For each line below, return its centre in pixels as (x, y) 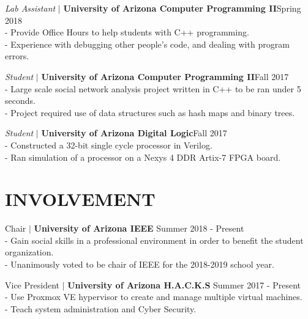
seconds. (20, 101)
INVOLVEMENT (80, 199)
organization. (29, 252)
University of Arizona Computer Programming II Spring (182, 8)
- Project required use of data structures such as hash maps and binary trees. (150, 112)
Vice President (32, 284)
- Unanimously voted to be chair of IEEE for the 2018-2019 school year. (140, 264)
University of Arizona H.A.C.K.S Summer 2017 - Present (184, 284)
